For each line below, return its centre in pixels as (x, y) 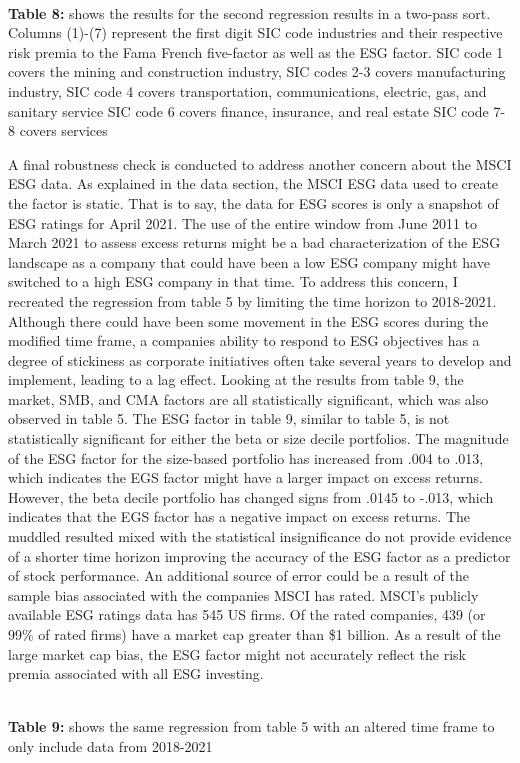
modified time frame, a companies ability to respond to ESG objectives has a (244, 340)
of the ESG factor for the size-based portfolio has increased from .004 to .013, (246, 457)
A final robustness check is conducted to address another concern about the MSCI (260, 163)
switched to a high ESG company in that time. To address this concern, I (233, 281)
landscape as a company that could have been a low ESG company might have (249, 261)
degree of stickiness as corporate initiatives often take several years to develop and (260, 359)
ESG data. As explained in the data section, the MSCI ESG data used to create (253, 183)
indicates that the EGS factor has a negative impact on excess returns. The (239, 516)
